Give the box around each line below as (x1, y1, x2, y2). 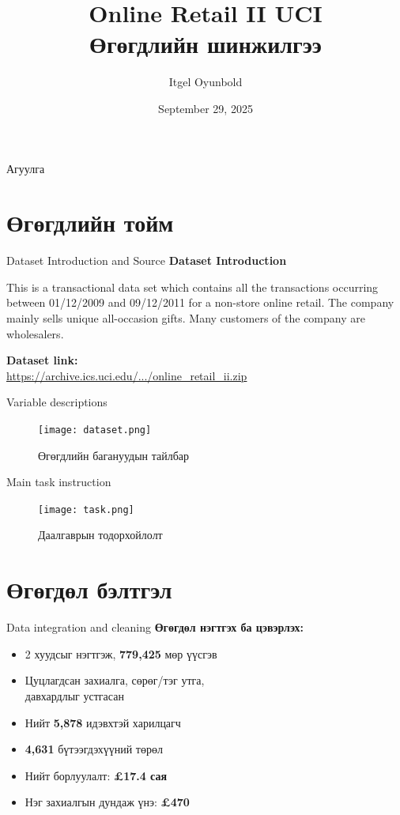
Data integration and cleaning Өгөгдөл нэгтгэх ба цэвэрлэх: (6, 619, 304, 636)
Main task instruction (6, 474, 111, 490)
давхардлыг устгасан (25, 687, 124, 704)
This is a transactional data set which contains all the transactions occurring (6, 278, 379, 295)
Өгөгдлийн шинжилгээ (89, 28, 322, 60)
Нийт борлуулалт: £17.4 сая (25, 767, 168, 783)
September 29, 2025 (158, 100, 253, 116)
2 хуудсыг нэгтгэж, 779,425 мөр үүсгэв (25, 645, 217, 662)
